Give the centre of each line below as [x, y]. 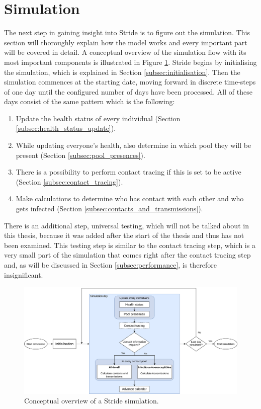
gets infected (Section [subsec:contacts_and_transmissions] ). [109, 209]
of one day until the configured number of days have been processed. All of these [128, 91]
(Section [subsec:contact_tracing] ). [69, 181]
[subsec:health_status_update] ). [66, 128]
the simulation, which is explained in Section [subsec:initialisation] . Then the [122, 72]
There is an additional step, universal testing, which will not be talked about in [126, 225]
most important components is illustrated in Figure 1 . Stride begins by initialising [130, 62]
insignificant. [24, 274]
